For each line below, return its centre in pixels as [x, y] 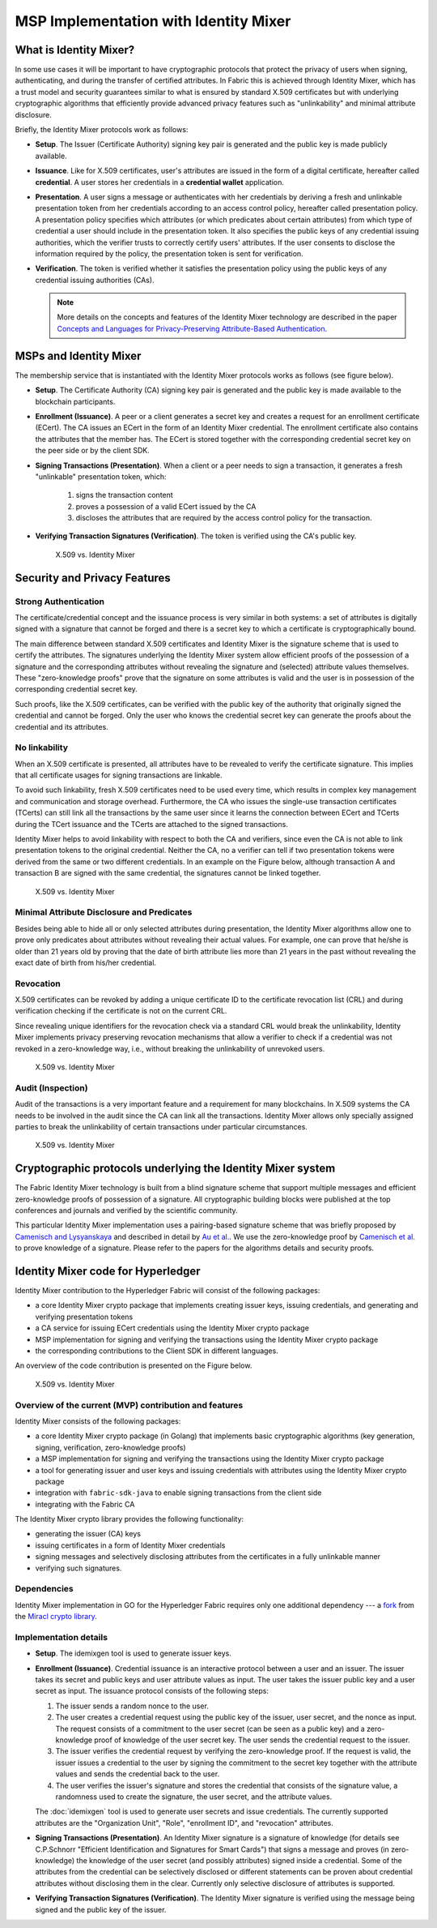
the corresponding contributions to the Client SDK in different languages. [157, 1351]
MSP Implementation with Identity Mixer [153, 21]
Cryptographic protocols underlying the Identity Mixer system [175, 1169]
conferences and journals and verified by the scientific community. [126, 1210]
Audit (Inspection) [51, 1088]
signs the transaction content [124, 495]
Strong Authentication [60, 602]
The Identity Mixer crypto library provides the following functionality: [129, 1519]
